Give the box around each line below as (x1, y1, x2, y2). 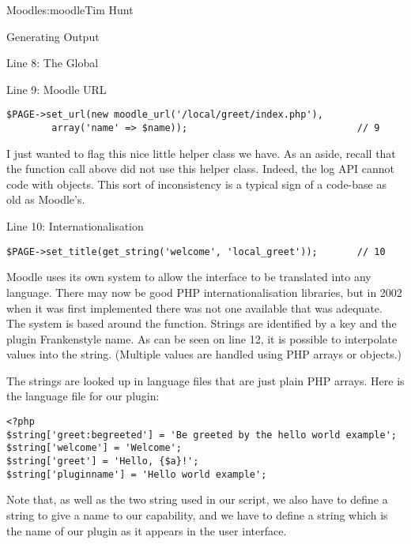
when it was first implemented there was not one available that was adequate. (6, 299, 383, 316)
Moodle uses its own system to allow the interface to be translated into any (6, 268, 371, 285)
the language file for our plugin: (6, 388, 160, 404)
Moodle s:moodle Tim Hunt (6, 2, 134, 17)
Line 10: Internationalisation (6, 218, 144, 234)
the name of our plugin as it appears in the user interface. (6, 522, 287, 538)
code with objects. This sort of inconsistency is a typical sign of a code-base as (6, 175, 386, 192)
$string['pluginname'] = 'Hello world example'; (6, 468, 267, 480)
